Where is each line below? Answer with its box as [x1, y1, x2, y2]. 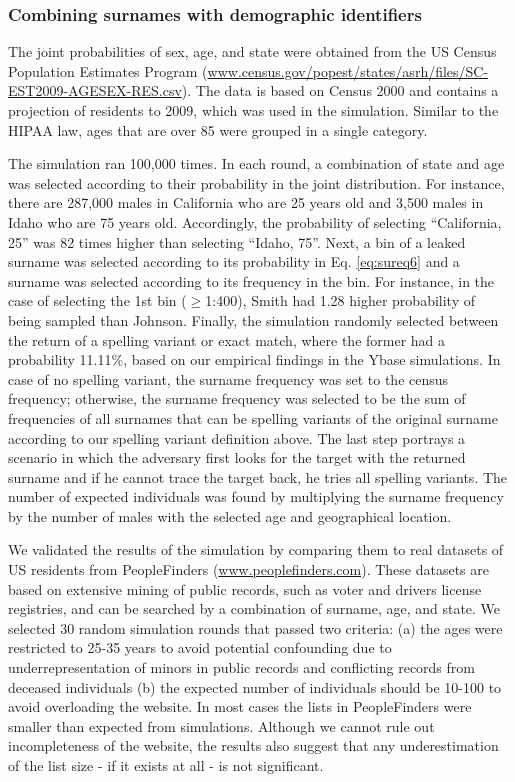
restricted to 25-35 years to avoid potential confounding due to [8, 637, 392, 658]
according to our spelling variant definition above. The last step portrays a [8, 427, 466, 448]
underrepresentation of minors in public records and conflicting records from [8, 657, 475, 678]
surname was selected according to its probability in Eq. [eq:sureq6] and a [8, 251, 460, 272]
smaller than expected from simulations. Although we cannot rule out [8, 715, 435, 736]
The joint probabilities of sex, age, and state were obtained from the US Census [8, 41, 497, 62]
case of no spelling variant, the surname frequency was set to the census [8, 368, 449, 389]
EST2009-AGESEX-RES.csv [8, 80, 182, 101]
